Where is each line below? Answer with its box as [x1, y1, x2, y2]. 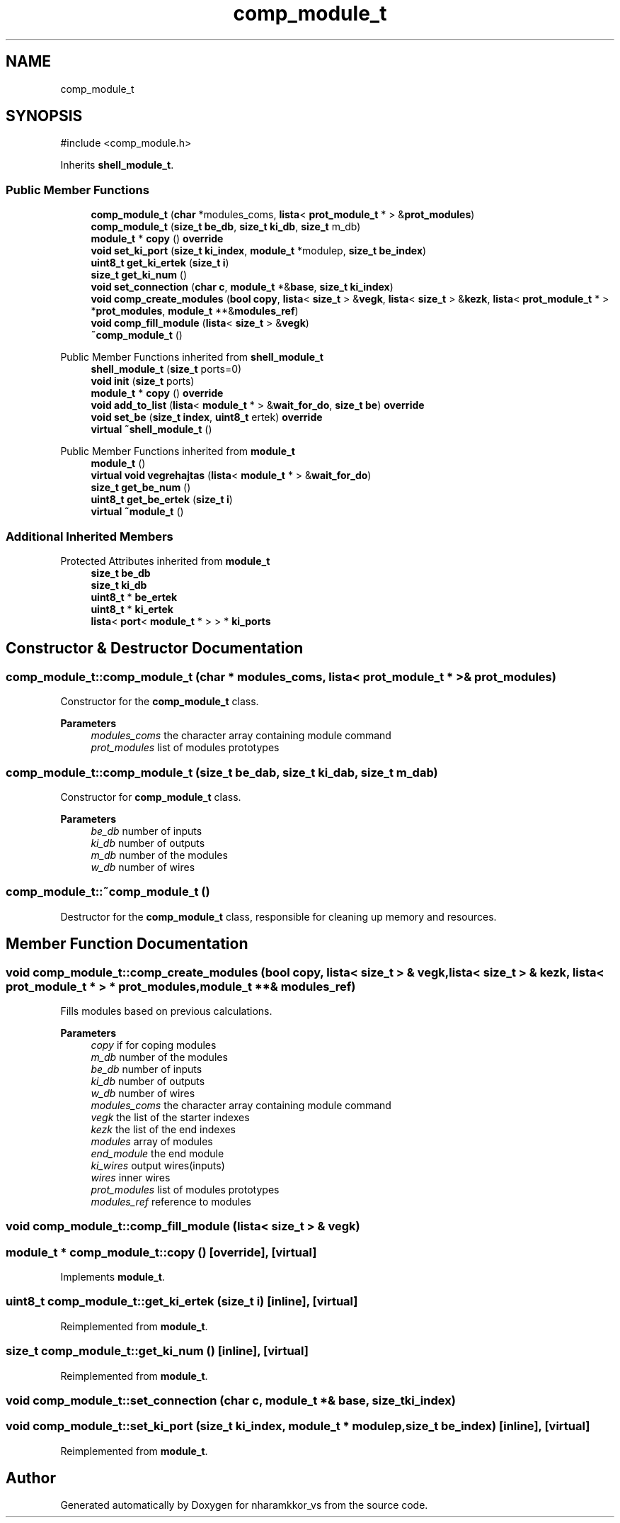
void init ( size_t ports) [91, 375, 195, 388]
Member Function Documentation [6, 935, 248, 953]
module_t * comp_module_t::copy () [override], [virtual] [6, 1244, 317, 1259]
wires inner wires [91, 1171, 171, 1184]
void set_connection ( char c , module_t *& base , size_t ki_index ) [91, 281, 394, 293]
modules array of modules [91, 1135, 213, 1147]
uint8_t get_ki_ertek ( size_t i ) [91, 257, 229, 269]
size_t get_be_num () [91, 481, 191, 494]
